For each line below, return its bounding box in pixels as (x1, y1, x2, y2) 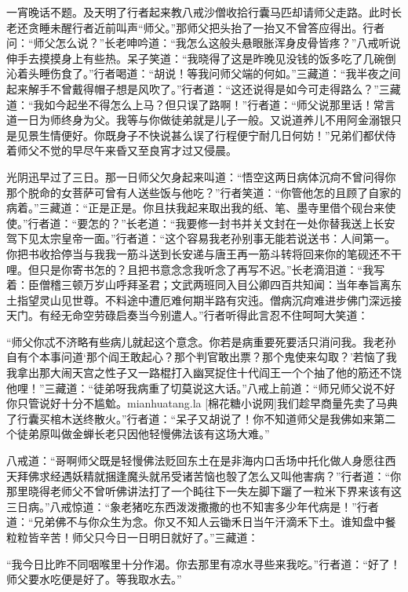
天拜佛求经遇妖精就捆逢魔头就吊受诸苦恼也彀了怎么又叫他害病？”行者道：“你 (6, 467, 402, 484)
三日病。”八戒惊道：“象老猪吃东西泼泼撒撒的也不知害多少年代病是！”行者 (6, 498, 379, 514)
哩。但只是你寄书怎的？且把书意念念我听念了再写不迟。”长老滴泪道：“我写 (6, 261, 385, 277)
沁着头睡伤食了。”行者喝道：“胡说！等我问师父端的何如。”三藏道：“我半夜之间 (6, 65, 401, 82)
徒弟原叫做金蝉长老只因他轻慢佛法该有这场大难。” (16, 426, 270, 442)
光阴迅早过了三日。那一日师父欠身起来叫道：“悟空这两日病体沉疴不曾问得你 (6, 168, 396, 185)
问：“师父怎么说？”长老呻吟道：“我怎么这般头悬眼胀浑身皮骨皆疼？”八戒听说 (6, 35, 401, 51)
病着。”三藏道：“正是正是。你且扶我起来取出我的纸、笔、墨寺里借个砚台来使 (6, 199, 396, 216)
